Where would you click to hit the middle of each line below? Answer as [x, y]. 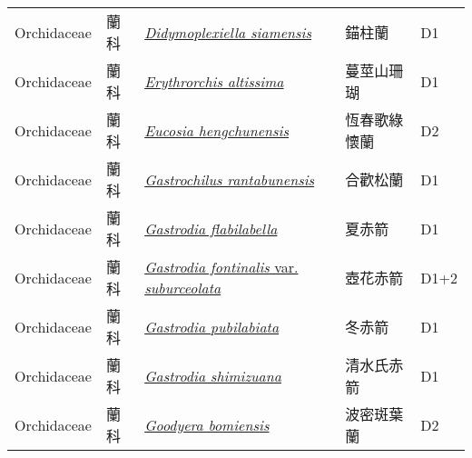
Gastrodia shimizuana [213, 375]
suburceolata [183, 288]
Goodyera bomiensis [207, 424]
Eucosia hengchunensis [217, 130]
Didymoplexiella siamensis [228, 32]
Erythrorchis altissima [214, 81]
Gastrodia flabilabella [211, 228]
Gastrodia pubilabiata [212, 326]
